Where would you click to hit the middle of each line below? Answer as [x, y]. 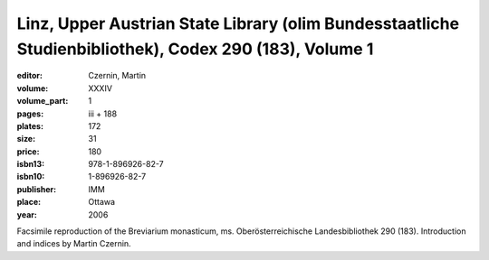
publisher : [37, 189]
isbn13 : [31, 164]
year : [27, 214]
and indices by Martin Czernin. [74, 244]
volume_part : [43, 101]
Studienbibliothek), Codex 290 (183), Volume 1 [195, 49]
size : [26, 139]
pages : [30, 114]
